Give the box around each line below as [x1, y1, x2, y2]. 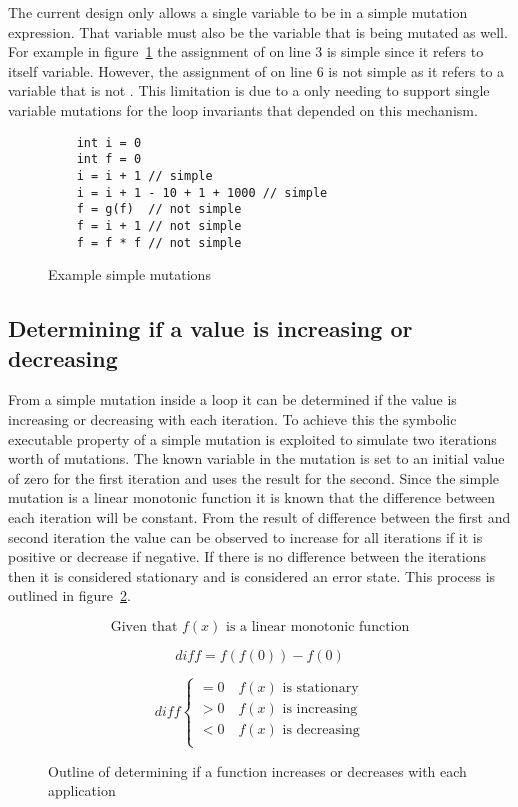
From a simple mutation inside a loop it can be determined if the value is [8, 389, 457, 410]
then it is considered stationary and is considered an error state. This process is [8, 565, 496, 586]
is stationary [282, 681, 359, 696]
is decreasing [282, 723, 360, 738]
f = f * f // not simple [76, 235, 242, 250]
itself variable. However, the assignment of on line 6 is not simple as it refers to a [8, 60, 505, 81]
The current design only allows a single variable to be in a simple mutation [8, 2, 468, 22]
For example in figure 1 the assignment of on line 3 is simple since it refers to [8, 41, 484, 62]
